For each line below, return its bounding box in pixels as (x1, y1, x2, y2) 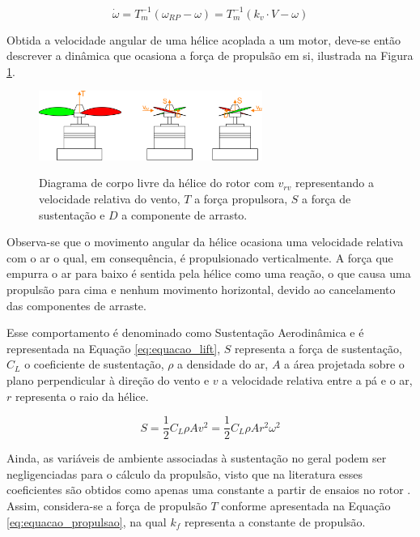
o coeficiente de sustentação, (24, 356, 164, 373)
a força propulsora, (194, 190, 288, 207)
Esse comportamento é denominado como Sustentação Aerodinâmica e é (6, 324, 364, 341)
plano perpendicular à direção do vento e (6, 371, 210, 388)
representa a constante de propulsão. (184, 513, 366, 530)
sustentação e (39, 206, 105, 223)
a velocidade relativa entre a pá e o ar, (222, 371, 413, 388)
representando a (295, 174, 374, 191)
